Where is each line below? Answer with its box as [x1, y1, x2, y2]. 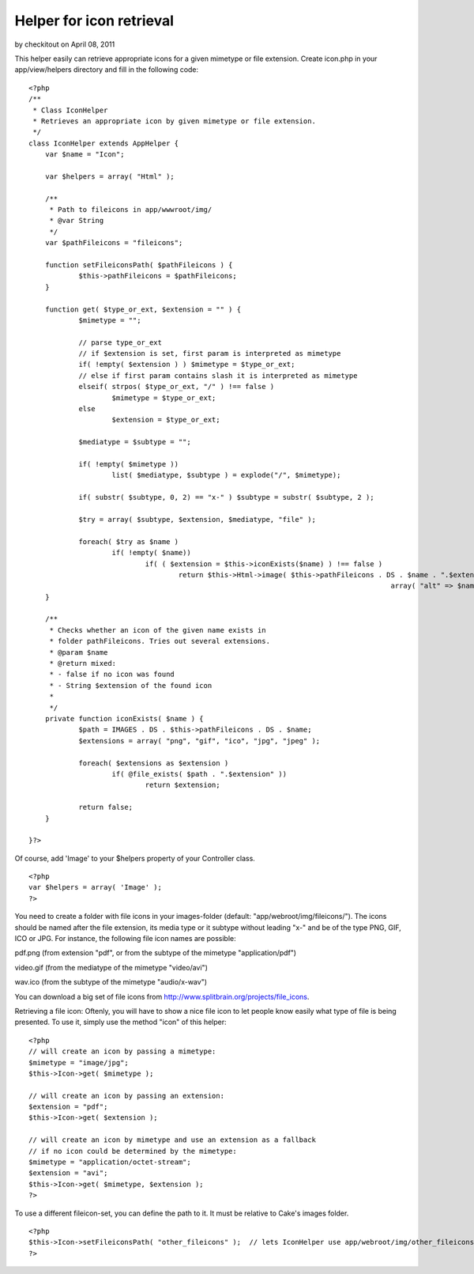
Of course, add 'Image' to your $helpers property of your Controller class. [14, 853, 256, 863]
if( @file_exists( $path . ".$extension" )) [111, 769, 288, 778]
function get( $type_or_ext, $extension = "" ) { [44, 304, 241, 314]
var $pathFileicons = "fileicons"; [44, 238, 183, 248]
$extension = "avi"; [28, 1169, 108, 1178]
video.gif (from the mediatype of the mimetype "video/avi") [14, 962, 209, 972]
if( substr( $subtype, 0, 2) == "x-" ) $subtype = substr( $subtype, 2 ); [78, 493, 374, 502]
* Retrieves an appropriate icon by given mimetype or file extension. [32, 116, 316, 126]
